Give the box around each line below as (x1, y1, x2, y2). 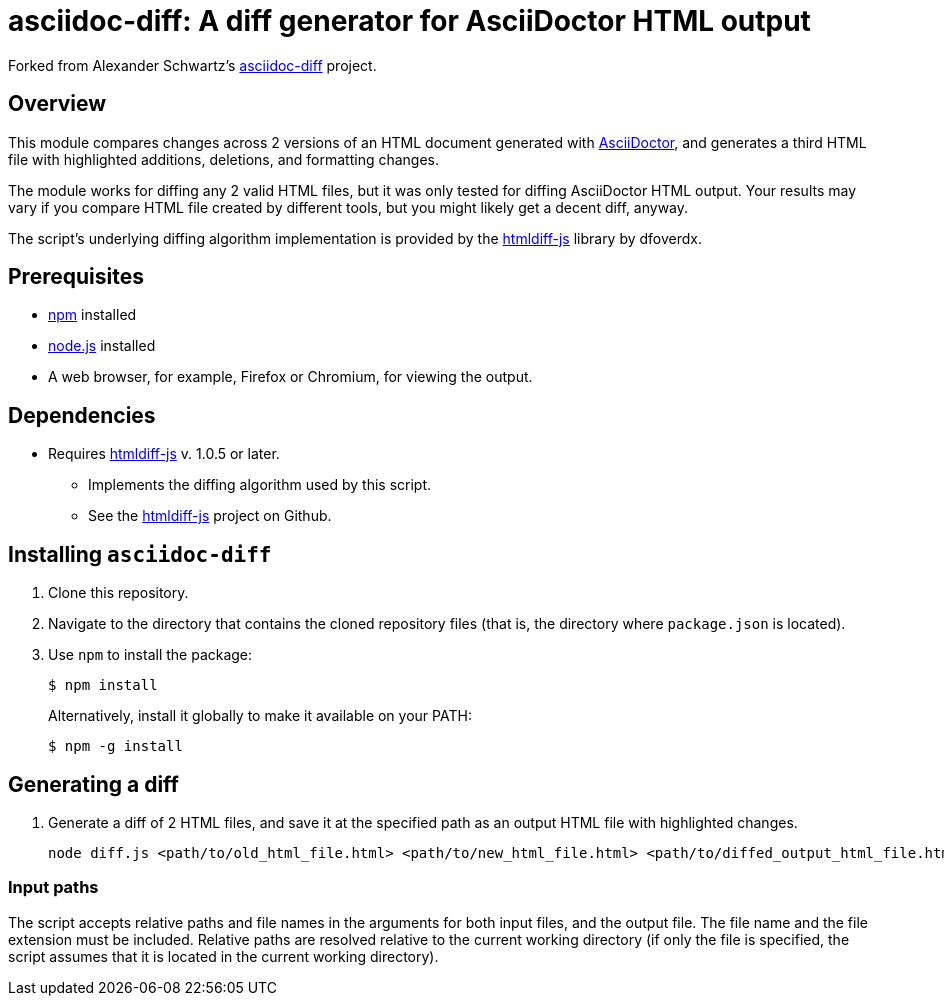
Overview (8, 91, 107, 117)
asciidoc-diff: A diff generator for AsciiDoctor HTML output (8, 4, 811, 38)
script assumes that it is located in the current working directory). (8, 947, 439, 965)
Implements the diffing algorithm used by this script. (88, 476, 432, 494)
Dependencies (8, 402, 156, 428)
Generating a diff (8, 771, 179, 797)
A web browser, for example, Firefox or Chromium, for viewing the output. (48, 368, 533, 386)
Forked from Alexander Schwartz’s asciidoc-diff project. (8, 56, 377, 74)
